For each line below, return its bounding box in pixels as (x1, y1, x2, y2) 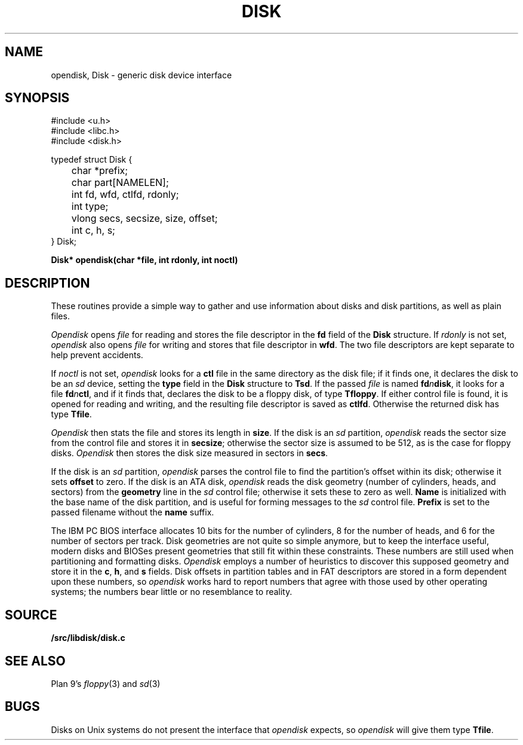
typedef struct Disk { (51, 154, 133, 165)
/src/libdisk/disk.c (51, 633, 125, 643)
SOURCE (5, 607, 57, 622)
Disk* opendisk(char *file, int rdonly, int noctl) (51, 255, 238, 265)
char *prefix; (71, 164, 128, 177)
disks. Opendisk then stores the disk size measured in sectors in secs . (51, 448, 328, 459)
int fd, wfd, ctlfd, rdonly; (71, 188, 179, 201)
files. (51, 311, 70, 322)
